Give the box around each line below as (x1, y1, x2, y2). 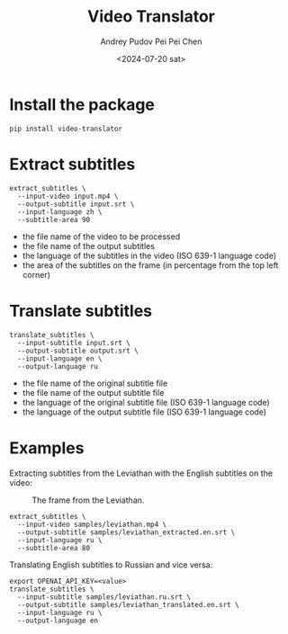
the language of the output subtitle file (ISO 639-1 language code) (22, 406, 267, 417)
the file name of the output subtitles (22, 240, 156, 251)
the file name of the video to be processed (22, 231, 181, 242)
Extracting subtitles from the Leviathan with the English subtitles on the (9, 468, 273, 478)
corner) (22, 269, 51, 280)
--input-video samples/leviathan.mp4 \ (17, 520, 167, 529)
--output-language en (17, 616, 99, 625)
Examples (9, 438, 85, 458)
